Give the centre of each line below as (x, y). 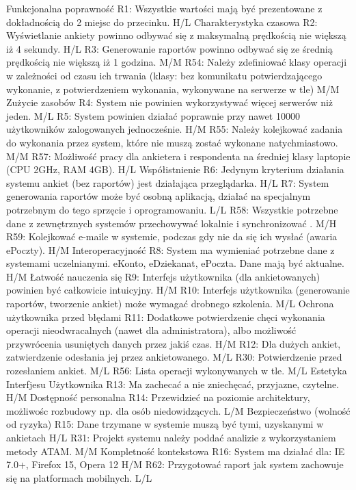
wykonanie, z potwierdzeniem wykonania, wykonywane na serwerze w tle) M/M (173, 89)
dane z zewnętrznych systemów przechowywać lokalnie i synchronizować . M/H (172, 223)
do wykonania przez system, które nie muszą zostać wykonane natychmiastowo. (172, 142)
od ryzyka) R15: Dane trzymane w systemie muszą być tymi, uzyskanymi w (165, 424)
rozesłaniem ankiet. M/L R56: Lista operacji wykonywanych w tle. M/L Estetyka (177, 371)
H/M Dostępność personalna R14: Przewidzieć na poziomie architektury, (158, 397)
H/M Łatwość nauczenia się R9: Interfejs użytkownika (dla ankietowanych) (163, 276)
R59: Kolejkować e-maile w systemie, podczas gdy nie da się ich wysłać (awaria (172, 236)
